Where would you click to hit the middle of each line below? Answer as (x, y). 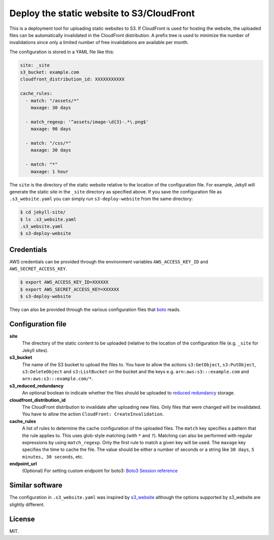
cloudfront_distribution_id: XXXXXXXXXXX (72, 79)
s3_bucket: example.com (50, 72)
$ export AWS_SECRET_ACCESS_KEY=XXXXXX (70, 289)
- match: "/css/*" (48, 143)
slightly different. (27, 505)
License (22, 519)
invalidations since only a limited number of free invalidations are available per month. (99, 43)
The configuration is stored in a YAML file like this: (62, 52)
